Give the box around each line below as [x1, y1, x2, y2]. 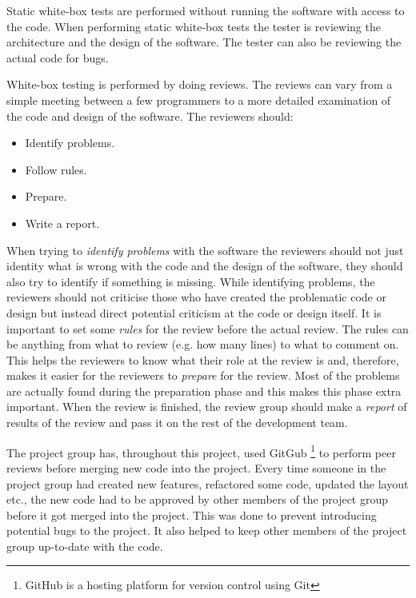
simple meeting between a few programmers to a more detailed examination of [6, 91, 391, 108]
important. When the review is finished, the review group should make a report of [6, 398, 407, 415]
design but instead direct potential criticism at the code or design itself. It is [6, 304, 382, 321]
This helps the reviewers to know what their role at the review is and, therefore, [6, 351, 399, 368]
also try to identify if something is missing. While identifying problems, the [6, 273, 375, 289]
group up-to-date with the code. [6, 537, 163, 554]
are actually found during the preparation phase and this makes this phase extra [6, 382, 402, 399]
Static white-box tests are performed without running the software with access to [6, 2, 405, 18]
